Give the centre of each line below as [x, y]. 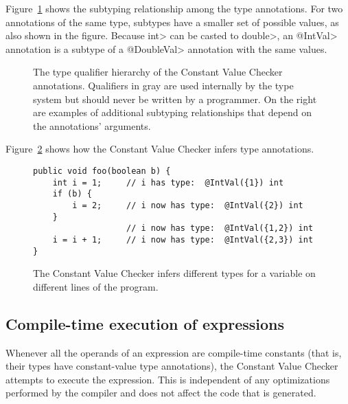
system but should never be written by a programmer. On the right [175, 99]
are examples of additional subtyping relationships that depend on [173, 112]
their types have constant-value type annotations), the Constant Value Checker [172, 366]
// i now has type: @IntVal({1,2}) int [220, 228]
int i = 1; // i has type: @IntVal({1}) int [168, 182]
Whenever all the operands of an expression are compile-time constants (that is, [174, 352]
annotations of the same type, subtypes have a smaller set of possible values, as [172, 22]
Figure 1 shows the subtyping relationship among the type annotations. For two [174, 8]
